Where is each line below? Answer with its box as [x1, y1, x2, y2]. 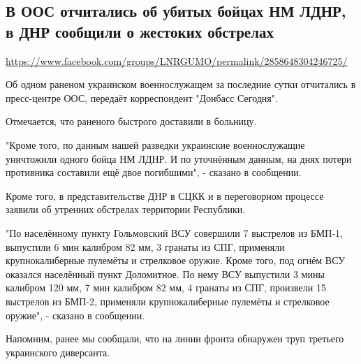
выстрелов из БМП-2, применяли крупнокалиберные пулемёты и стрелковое [6, 293, 330, 308]
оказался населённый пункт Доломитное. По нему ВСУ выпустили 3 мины [6, 266, 325, 281]
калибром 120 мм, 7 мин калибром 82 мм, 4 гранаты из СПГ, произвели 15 [6, 280, 326, 295]
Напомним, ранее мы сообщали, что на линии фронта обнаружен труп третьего [6, 331, 344, 346]
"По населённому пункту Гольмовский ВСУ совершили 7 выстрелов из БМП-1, [6, 225, 343, 240]
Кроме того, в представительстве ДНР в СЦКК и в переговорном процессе [6, 188, 324, 203]
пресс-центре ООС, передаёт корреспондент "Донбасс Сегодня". [6, 90, 278, 105]
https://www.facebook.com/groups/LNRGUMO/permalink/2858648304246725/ [6, 53, 348, 68]
